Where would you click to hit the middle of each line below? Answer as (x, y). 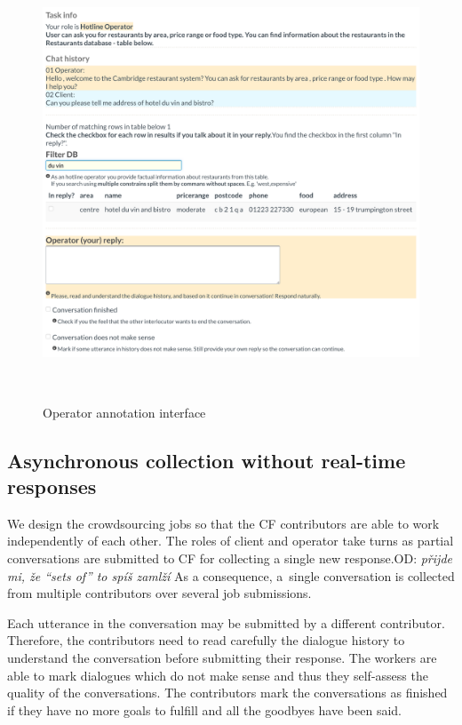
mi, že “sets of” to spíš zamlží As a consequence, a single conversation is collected (231, 575)
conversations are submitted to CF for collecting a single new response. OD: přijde (230, 558)
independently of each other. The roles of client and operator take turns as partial (231, 541)
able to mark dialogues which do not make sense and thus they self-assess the (218, 675)
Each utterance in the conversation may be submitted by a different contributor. (226, 622)
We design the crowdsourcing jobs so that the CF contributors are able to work (223, 523)
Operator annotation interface (124, 412)
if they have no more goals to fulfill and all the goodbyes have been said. (204, 709)
